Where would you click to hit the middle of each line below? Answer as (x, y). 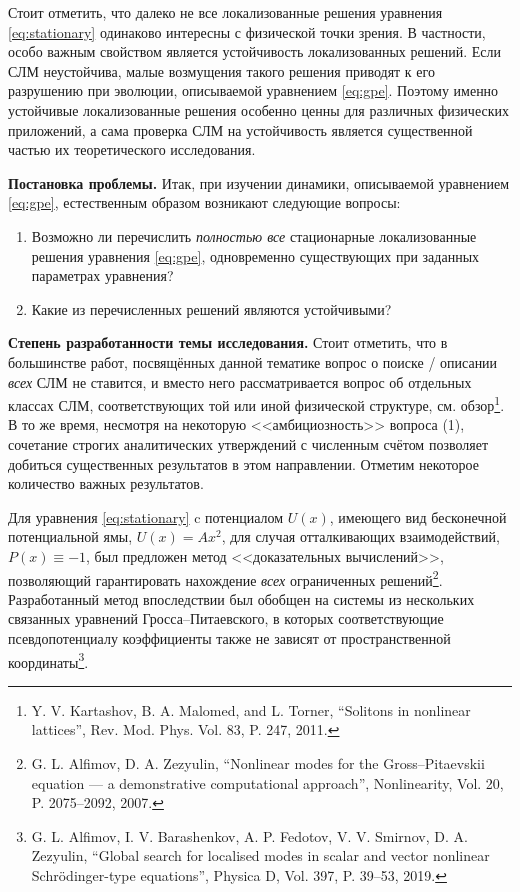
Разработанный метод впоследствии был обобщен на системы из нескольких (241, 598)
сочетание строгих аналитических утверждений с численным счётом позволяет (248, 443)
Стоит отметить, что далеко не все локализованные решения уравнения (225, 12)
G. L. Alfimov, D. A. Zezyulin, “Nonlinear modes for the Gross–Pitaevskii (258, 762)
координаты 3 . (48, 660)
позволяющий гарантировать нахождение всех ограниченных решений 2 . (225, 578)
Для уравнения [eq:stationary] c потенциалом (146, 516)
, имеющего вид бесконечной (418, 516)
